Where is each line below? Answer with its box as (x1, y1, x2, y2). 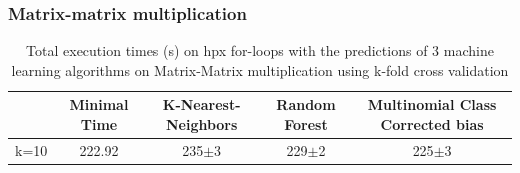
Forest (284, 114, 328, 134)
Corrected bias (380, 114, 484, 134)
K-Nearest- (162, 94, 241, 115)
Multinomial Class (367, 94, 497, 115)
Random (276, 94, 336, 115)
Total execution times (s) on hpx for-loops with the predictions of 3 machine (26, 40, 494, 61)
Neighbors (165, 114, 238, 134)
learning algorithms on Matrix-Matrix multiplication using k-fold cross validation (11, 59, 509, 80)
